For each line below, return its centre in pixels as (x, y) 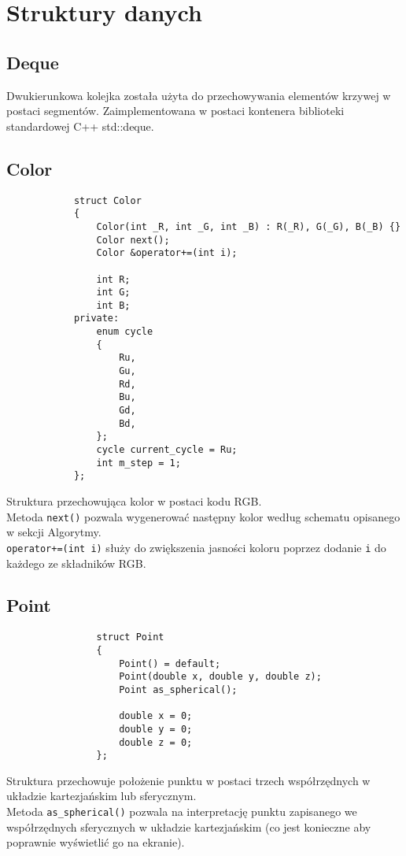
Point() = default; (170, 663)
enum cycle (125, 332)
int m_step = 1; (138, 463)
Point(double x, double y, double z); (220, 677)
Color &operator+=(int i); (167, 253)
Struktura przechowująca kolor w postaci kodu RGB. (134, 501)
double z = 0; (156, 742)
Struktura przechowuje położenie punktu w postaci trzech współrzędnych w (188, 780)
